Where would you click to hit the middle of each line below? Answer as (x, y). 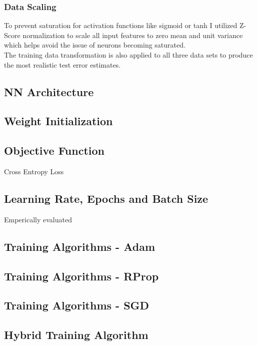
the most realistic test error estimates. (62, 64)
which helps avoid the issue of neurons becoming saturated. (95, 45)
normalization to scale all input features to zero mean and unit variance (133, 35)
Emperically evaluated (38, 219)
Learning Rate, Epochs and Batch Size (106, 198)
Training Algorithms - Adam (80, 246)
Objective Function (54, 150)
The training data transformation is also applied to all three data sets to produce (128, 55)
